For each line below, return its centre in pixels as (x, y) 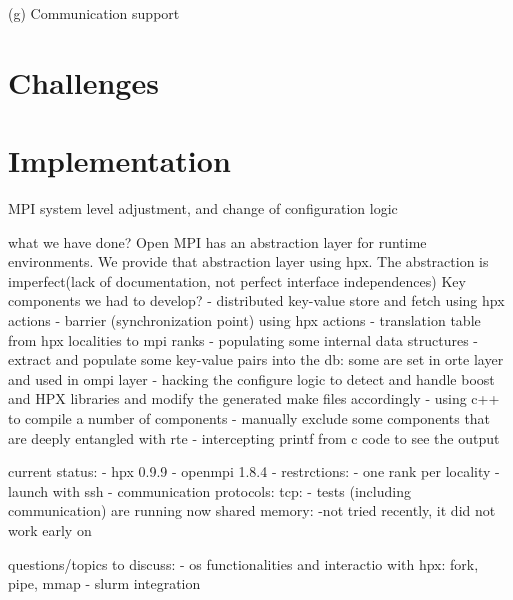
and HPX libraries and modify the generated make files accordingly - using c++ (254, 398)
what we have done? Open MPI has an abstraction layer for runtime (217, 241)
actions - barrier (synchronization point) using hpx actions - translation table (244, 320)
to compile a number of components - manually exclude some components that (249, 418)
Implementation (119, 160)
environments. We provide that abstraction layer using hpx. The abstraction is (248, 261)
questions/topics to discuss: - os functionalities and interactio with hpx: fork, (243, 563)
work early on (50, 530)
